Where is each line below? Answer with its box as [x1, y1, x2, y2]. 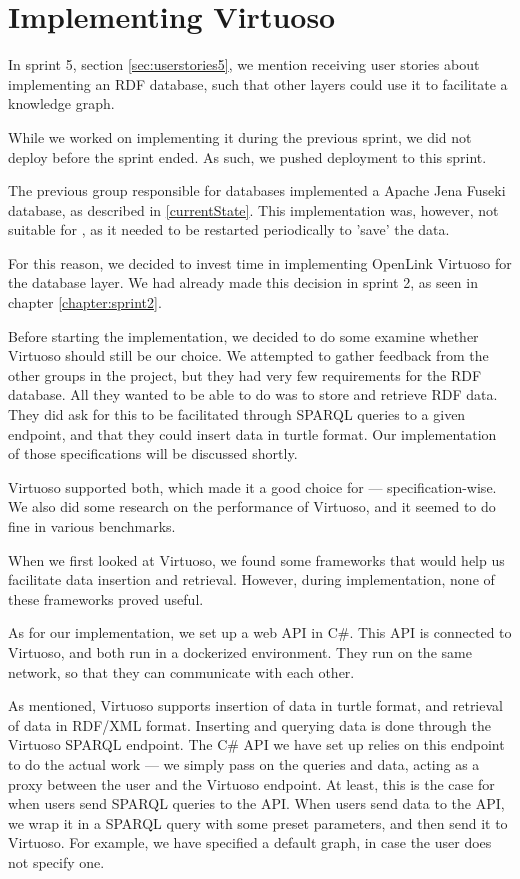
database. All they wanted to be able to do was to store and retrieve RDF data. [8, 384, 498, 405]
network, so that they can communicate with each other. [8, 661, 355, 682]
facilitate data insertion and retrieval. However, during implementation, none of [8, 569, 495, 590]
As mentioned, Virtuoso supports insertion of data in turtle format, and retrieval [8, 695, 503, 716]
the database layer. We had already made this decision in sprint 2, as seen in [8, 272, 478, 293]
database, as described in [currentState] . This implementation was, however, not [8, 199, 499, 220]
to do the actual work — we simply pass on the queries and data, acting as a [8, 753, 480, 774]
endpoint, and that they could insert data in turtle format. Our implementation [8, 423, 497, 444]
